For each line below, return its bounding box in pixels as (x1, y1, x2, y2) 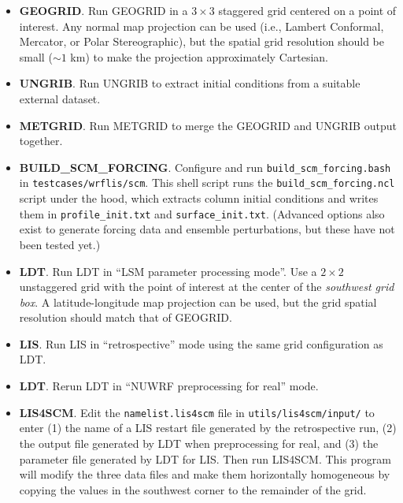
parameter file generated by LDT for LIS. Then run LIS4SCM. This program (19, 450, 391, 467)
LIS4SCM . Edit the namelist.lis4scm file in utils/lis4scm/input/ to (19, 404, 375, 420)
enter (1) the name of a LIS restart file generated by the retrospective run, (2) (19, 419, 397, 436)
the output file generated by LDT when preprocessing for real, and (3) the (19, 434, 379, 451)
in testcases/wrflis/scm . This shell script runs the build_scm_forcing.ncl (19, 174, 395, 191)
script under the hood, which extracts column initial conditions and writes (19, 190, 379, 207)
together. (19, 132, 63, 149)
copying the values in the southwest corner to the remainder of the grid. (19, 481, 367, 497)
